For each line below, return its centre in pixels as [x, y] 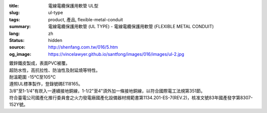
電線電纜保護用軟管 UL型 [73, 6]
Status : [17, 40]
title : [14, 6]
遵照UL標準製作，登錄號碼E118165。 [46, 84]
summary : [20, 27]
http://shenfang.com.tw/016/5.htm [83, 47]
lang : [15, 33]
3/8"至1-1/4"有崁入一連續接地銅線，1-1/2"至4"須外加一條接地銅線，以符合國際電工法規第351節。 [107, 91]
